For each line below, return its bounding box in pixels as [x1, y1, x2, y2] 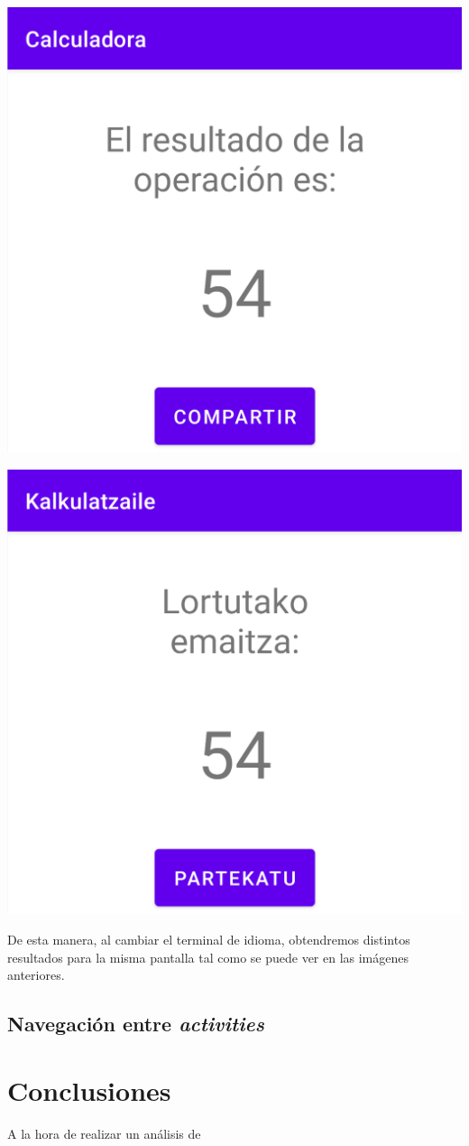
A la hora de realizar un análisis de [7, 1123, 201, 1142]
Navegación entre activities [7, 1010, 264, 1038]
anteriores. [7, 965, 65, 984]
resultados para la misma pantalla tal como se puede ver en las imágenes [7, 947, 409, 966]
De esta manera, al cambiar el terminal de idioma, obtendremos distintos [7, 930, 410, 949]
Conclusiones [7, 1071, 171, 1108]
